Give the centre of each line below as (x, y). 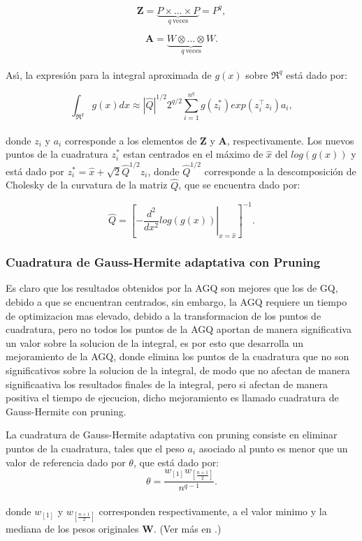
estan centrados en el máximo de (193, 154)
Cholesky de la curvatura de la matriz (87, 185)
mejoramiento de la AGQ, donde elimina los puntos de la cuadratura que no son (178, 356)
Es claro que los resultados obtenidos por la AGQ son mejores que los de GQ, (172, 288)
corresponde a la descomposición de (280, 171)
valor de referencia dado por (66, 462)
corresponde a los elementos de (131, 140)
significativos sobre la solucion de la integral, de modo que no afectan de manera (178, 370)
